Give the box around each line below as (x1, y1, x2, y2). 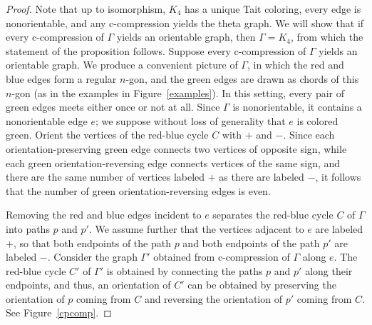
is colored (296, 113, 339, 128)
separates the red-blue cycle (212, 207, 334, 222)
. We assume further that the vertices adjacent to (88, 221, 304, 236)
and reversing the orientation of (144, 291, 282, 306)
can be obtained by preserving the (187, 277, 336, 292)
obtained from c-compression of (153, 249, 290, 264)
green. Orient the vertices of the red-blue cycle (6, 127, 209, 142)
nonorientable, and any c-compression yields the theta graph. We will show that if (6, 15, 364, 30)
